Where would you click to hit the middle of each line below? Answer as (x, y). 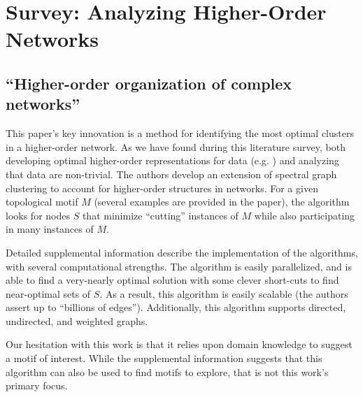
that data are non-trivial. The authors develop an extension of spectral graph (171, 174)
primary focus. (37, 385)
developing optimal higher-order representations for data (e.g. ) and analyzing (172, 160)
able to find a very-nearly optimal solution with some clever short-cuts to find (172, 280)
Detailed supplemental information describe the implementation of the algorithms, (182, 252)
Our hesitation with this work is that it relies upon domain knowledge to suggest (179, 344)
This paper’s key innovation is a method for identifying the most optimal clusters (180, 133)
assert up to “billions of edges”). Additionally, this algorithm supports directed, (176, 307)
